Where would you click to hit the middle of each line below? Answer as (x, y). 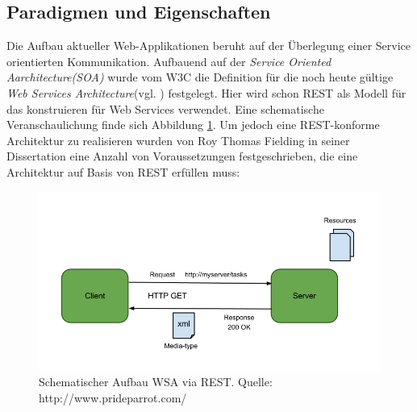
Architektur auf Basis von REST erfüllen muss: (123, 171)
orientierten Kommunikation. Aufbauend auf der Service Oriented (169, 61)
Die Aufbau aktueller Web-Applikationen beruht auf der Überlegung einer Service (209, 46)
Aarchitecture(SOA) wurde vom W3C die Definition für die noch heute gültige (200, 77)
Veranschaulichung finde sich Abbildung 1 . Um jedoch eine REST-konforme (193, 125)
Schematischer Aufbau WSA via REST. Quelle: (156, 382)
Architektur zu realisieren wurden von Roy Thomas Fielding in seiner (178, 140)
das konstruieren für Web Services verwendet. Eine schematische (165, 108)
